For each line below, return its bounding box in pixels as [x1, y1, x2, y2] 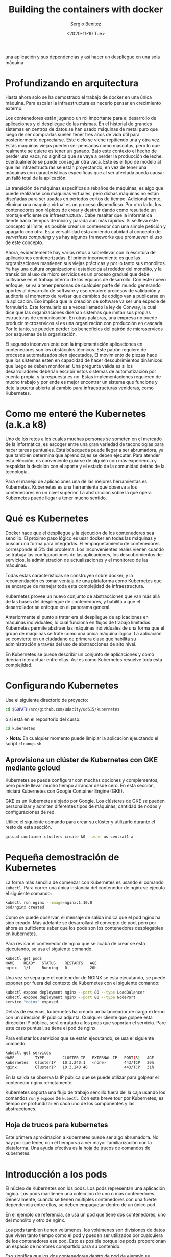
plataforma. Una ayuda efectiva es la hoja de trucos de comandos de [5, 1145, 151, 1151]
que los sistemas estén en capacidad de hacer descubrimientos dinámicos [5, 357, 162, 363]
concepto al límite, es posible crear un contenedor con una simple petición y [5, 223, 166, 229]
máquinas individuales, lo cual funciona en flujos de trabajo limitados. [5, 619, 152, 625]
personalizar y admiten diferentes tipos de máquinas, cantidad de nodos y [5, 803, 161, 809]
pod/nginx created [5, 905, 44, 910]
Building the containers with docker [8, 4, 163, 15]
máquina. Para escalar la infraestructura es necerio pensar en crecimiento [5, 99, 161, 106]
